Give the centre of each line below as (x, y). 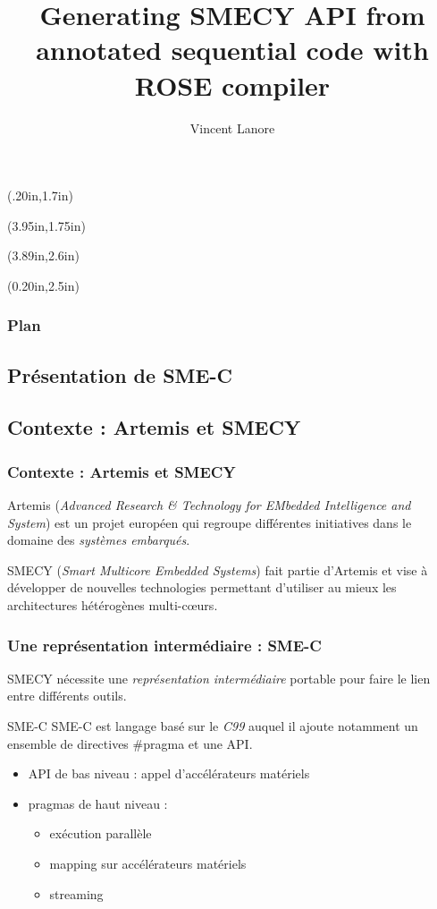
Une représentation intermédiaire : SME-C (164, 645)
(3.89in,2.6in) (43, 255)
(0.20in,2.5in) (43, 285)
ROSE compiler (232, 85)
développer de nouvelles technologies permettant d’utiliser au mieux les (202, 587)
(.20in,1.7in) (40, 195)
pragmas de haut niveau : (98, 803)
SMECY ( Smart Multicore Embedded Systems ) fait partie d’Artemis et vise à (218, 569)
